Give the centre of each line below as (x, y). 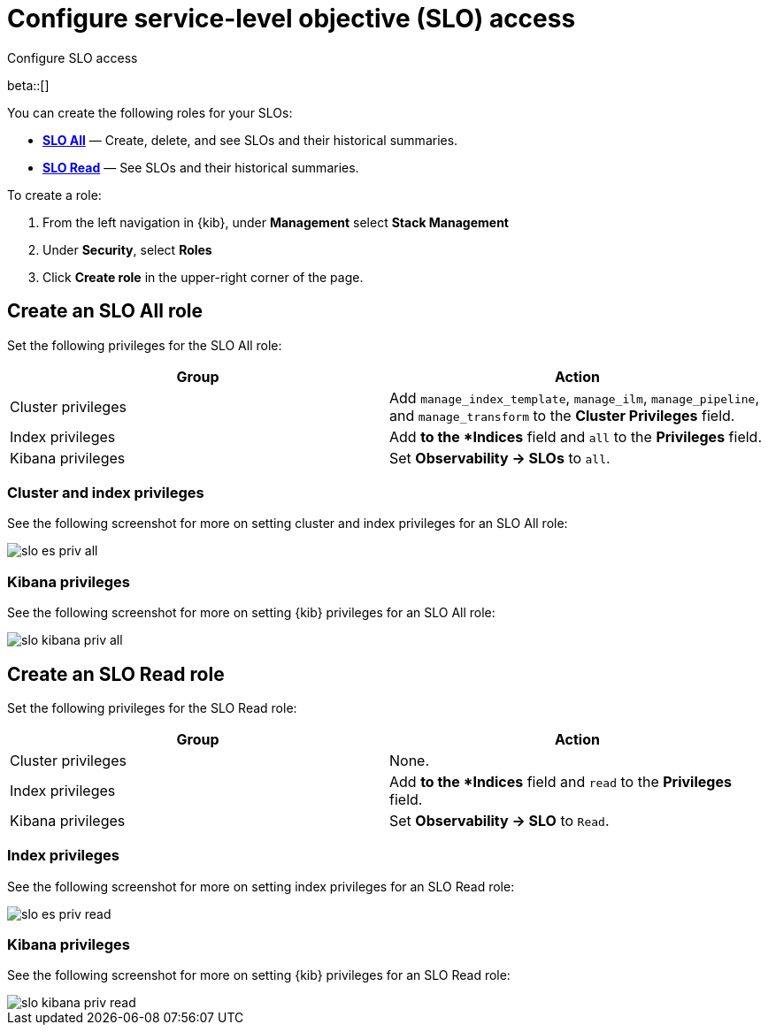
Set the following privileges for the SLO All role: (145, 345)
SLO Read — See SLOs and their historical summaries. (201, 167)
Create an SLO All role (105, 311)
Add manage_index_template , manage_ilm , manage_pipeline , (575, 398)
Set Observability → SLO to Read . (499, 820)
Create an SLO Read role (116, 674)
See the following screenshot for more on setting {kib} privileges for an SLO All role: (251, 613)
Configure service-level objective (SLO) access (292, 19)
